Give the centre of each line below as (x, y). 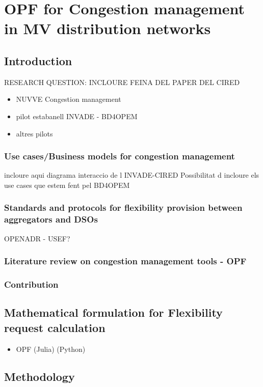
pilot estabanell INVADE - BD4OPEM (77, 116)
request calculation (55, 327)
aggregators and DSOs (51, 219)
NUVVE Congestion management (69, 99)
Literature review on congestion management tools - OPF (125, 261)
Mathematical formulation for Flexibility (113, 312)
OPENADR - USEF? (37, 238)
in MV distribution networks (108, 28)
